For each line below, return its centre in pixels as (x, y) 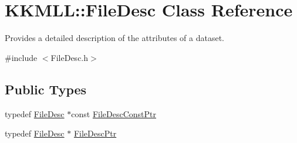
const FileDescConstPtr (114, 113)
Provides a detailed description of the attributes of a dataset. (114, 38)
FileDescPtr (95, 133)
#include (21, 57)
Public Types (46, 89)
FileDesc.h (70, 57)
